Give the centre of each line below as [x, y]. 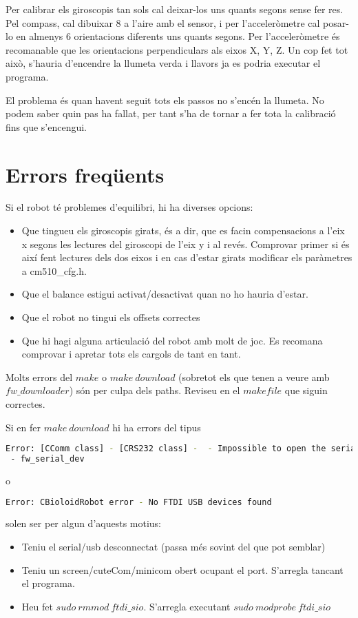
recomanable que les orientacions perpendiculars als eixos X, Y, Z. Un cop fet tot [177, 49]
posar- [336, 22]
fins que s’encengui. [46, 126]
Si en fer [23, 427]
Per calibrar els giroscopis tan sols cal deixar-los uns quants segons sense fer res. [175, 9]
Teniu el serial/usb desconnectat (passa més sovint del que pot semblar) [173, 546]
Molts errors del [39, 377]
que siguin [306, 390]
